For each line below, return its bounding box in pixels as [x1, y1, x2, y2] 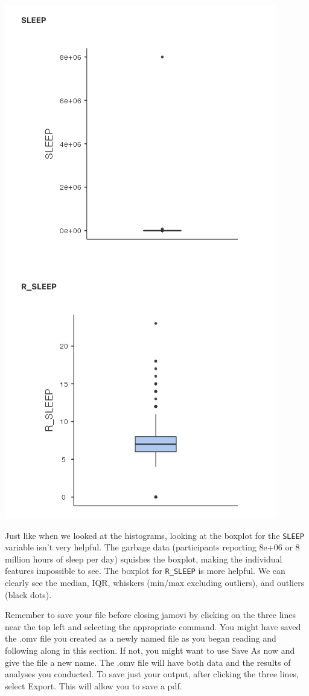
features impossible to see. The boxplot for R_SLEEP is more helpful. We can [5, 564, 285, 577]
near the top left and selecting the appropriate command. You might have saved [5, 620, 301, 633]
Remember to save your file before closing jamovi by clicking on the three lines [5, 608, 296, 621]
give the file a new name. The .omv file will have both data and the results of [5, 656, 291, 668]
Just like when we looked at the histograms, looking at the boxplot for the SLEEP [5, 529, 304, 541]
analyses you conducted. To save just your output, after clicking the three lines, [5, 668, 299, 680]
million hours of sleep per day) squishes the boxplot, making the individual [5, 552, 282, 565]
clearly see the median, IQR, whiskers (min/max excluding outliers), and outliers [5, 576, 305, 589]
